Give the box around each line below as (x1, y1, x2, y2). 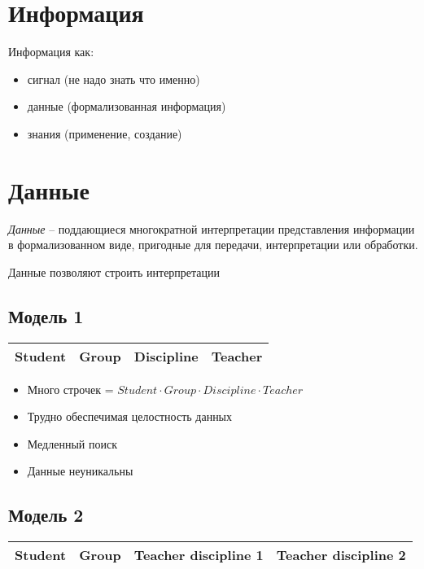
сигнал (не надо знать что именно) (27, 70, 200, 87)
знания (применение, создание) (27, 125, 182, 142)
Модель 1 (8, 303, 84, 328)
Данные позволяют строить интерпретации (8, 263, 221, 280)
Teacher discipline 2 (276, 545, 406, 565)
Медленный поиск (27, 435, 117, 452)
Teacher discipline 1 (133, 545, 264, 565)
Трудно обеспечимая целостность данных (27, 408, 233, 425)
